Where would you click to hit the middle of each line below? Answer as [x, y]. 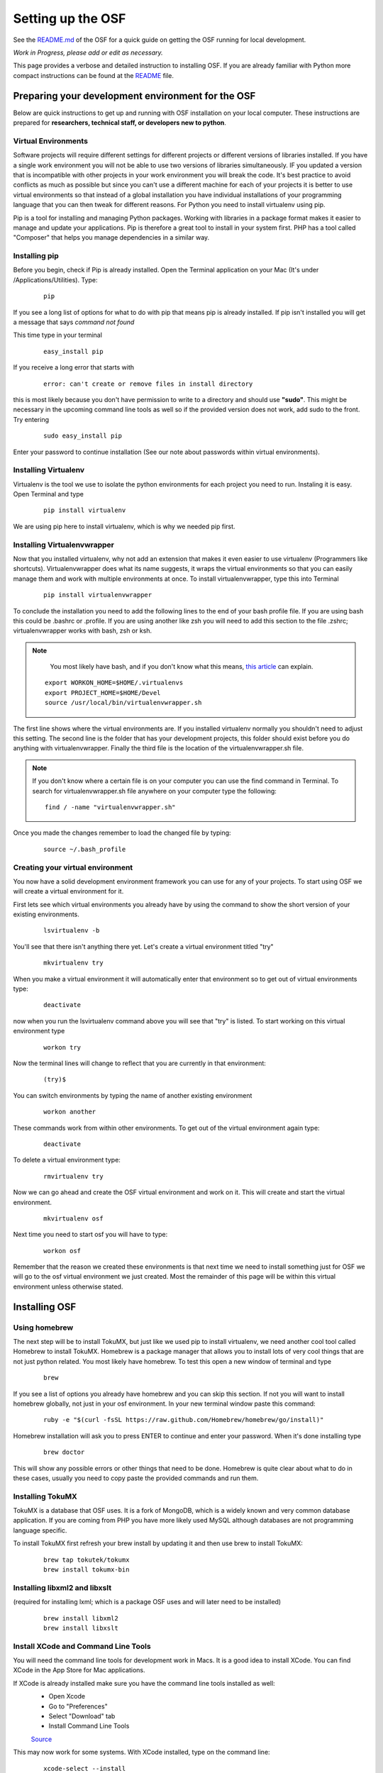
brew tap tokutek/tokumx [87, 1560]
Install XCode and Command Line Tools [82, 1646]
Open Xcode [67, 1696]
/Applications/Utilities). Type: [55, 279]
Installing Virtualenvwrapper [64, 545]
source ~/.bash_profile [85, 849]
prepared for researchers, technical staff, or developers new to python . [120, 123]
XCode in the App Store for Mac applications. [79, 1670]
